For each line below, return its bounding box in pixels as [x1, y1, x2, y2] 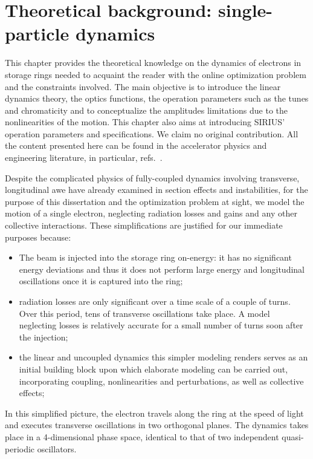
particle [5, 21, 69, 46]
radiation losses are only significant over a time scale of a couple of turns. [19, 295, 291, 307]
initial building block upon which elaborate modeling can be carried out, [19, 362, 288, 375]
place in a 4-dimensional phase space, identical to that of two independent [5, 430, 279, 443]
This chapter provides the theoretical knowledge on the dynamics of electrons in [5, 56, 302, 69]
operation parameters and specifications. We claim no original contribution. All [5, 127, 298, 140]
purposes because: [5, 230, 71, 243]
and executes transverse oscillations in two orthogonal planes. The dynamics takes [5, 418, 309, 431]
